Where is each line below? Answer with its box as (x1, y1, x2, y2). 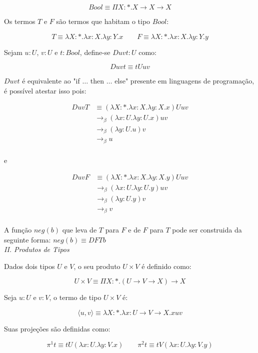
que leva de (62, 224, 97, 234)
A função (4, 224, 32, 234)
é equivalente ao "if (22, 75, 80, 86)
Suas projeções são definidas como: (4, 323, 110, 333)
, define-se (79, 46, 110, 57)
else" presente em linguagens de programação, (114, 75, 254, 86)
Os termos (4, 16, 35, 26)
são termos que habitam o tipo (56, 16, 150, 26)
